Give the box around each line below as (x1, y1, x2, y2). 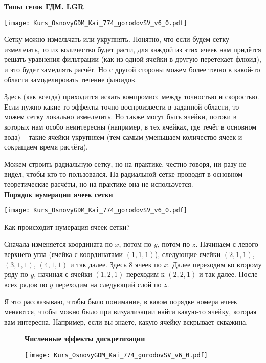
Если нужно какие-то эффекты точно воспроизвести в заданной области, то (4, 101, 239, 112)
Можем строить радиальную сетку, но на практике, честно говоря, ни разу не (4, 158, 247, 169)
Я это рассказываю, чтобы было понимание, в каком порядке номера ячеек (4, 296, 237, 307)
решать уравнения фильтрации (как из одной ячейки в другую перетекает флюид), (4, 54, 261, 65)
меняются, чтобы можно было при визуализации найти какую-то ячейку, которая (4, 306, 257, 316)
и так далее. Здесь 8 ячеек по (70, 259, 162, 269)
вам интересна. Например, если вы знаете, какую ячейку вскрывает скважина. (4, 316, 248, 327)
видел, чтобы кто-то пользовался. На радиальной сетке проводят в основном (4, 168, 243, 179)
